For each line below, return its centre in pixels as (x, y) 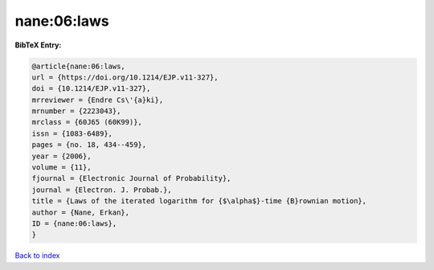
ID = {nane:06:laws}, (74, 224)
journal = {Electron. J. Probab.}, (102, 190)
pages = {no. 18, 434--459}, (89, 145)
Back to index (37, 256)
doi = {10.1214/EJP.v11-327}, (91, 89)
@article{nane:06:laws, (79, 66)
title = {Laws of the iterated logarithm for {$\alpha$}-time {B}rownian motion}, (199, 201)
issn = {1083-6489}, (72, 133)
